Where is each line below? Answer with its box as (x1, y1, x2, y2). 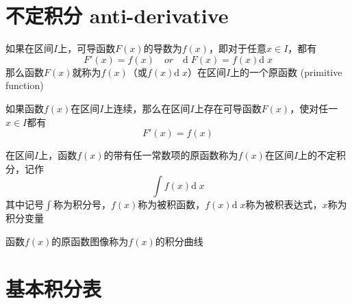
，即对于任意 (209, 41, 267, 55)
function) (5, 78, 44, 92)
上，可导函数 (58, 41, 116, 55)
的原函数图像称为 (51, 233, 129, 248)
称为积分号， (53, 197, 111, 212)
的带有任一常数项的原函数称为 (103, 148, 238, 162)
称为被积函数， (138, 197, 205, 212)
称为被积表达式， (245, 197, 323, 212)
